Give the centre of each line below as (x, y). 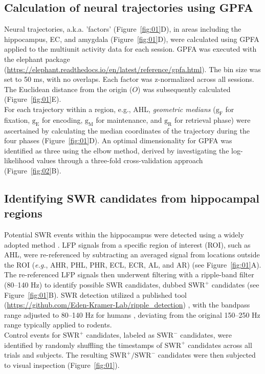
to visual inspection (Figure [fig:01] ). (62, 365)
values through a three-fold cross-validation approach (120, 160)
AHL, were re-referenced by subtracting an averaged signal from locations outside (132, 255)
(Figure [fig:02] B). (33, 170)
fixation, (17, 119)
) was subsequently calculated (184, 89)
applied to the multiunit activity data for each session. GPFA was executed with (130, 49)
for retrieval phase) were (212, 119)
